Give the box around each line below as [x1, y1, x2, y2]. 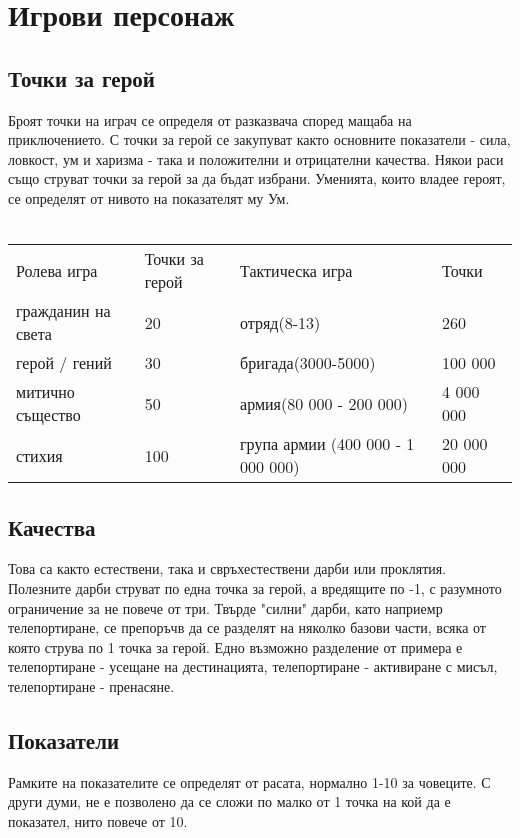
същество [16, 403, 81, 427]
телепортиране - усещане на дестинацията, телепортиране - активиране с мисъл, [8, 656, 498, 677]
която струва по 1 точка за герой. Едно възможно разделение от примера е [8, 636, 463, 657]
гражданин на [16, 299, 111, 323]
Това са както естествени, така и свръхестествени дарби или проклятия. [8, 558, 447, 579]
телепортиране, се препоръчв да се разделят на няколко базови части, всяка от [8, 617, 486, 638]
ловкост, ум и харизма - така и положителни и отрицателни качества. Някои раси [8, 148, 504, 169]
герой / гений [16, 351, 112, 375]
